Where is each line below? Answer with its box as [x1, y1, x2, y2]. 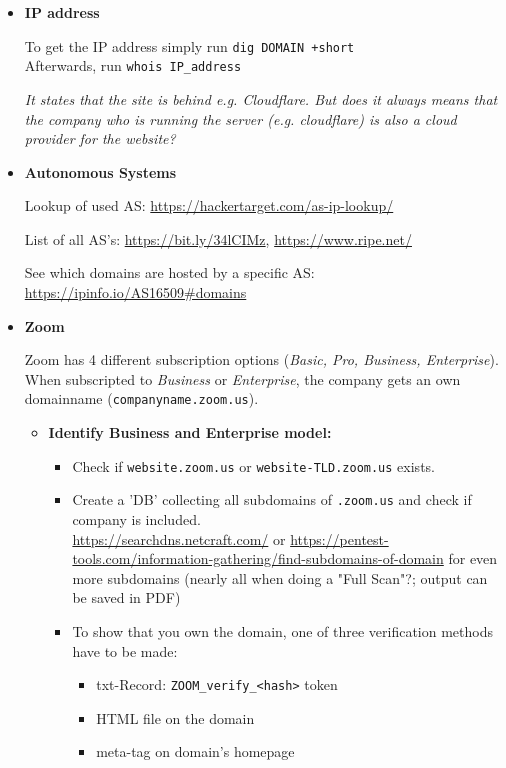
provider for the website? [24, 128, 176, 149]
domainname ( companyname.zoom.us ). [24, 388, 259, 409]
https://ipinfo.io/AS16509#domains [24, 282, 247, 303]
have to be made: [72, 640, 178, 661]
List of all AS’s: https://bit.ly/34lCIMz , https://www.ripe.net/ [24, 228, 412, 249]
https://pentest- [290, 528, 389, 549]
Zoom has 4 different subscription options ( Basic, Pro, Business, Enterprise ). [24, 349, 499, 370]
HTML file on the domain [96, 707, 255, 728]
